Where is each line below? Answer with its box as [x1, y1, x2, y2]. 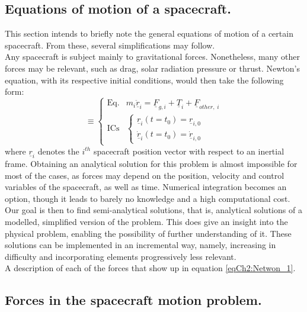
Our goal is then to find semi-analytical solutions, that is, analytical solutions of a [5, 204, 302, 216]
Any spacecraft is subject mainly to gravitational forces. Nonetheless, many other [5, 50, 300, 63]
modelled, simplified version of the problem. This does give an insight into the [5, 215, 288, 227]
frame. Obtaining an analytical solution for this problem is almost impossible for [5, 157, 298, 169]
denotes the [37, 144, 79, 157]
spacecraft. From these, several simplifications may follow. [5, 38, 215, 51]
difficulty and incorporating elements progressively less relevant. [5, 250, 236, 262]
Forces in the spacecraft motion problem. [5, 291, 262, 309]
